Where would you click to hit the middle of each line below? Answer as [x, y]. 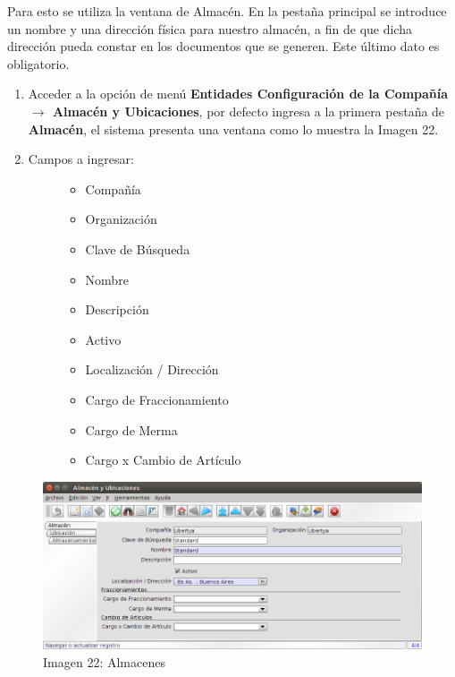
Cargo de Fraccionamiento [157, 399]
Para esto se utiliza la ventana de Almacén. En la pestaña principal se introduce [227, 11]
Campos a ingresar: [81, 159]
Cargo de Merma [131, 429]
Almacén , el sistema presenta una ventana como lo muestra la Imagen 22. [233, 129]
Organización [121, 219]
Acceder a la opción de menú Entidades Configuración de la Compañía [238, 94]
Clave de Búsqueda [138, 249]
